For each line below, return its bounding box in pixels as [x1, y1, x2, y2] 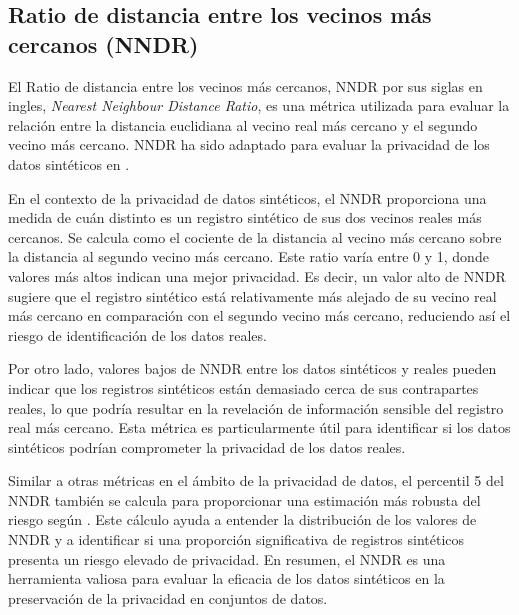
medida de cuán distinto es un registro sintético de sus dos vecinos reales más [8, 207, 482, 228]
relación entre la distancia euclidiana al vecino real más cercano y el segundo [8, 114, 478, 135]
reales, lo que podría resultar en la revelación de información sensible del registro [8, 397, 504, 418]
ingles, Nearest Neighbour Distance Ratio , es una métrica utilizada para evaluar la [8, 95, 510, 116]
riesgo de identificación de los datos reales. [8, 324, 267, 345]
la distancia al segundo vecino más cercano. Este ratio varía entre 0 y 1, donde [8, 246, 489, 267]
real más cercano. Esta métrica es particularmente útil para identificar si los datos [8, 417, 511, 438]
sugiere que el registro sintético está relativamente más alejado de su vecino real [8, 285, 497, 306]
